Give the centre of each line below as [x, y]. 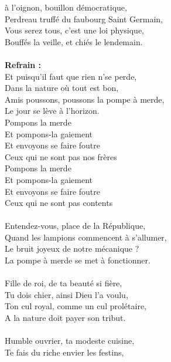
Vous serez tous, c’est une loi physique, [75, 30]
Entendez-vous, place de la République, [75, 226]
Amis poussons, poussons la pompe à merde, [85, 99]
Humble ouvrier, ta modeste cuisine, [70, 341]
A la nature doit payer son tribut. [65, 318]
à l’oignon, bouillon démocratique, [66, 7]
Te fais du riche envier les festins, [64, 352]
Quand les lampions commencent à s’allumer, [86, 237]
